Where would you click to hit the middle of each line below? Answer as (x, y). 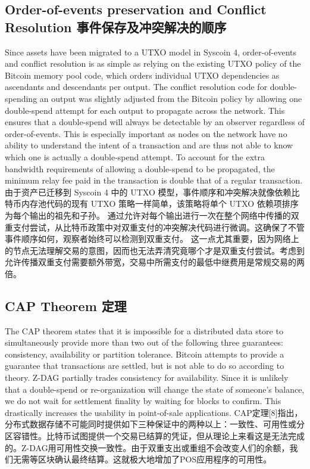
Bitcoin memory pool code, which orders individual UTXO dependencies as (142, 75)
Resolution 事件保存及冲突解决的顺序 (116, 27)
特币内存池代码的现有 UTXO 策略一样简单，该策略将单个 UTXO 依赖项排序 (152, 204)
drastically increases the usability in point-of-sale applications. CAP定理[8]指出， (154, 412)
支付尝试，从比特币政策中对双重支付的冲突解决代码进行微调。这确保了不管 (159, 227)
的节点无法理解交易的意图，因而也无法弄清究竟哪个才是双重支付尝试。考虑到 (155, 250)
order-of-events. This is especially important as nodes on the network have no (146, 133)
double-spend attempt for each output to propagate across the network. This (145, 110)
